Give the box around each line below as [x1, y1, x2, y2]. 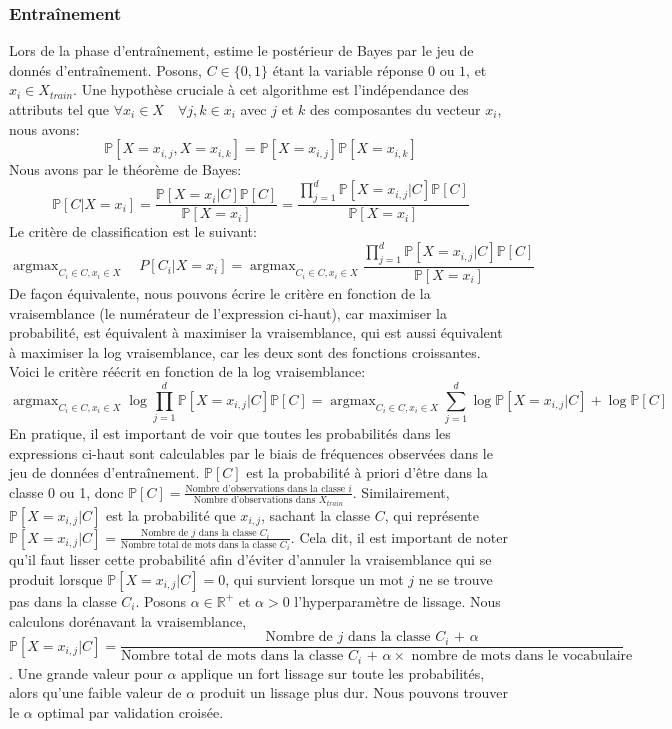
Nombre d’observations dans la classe [185, 484, 346, 495]
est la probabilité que [106, 504, 236, 525]
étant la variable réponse [272, 59, 424, 80]
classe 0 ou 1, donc [9, 481, 124, 502]
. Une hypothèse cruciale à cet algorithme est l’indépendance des [73, 79, 469, 100]
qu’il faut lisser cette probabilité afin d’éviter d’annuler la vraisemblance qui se [9, 549, 492, 570]
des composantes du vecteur [309, 99, 481, 119]
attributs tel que [9, 99, 110, 119]
